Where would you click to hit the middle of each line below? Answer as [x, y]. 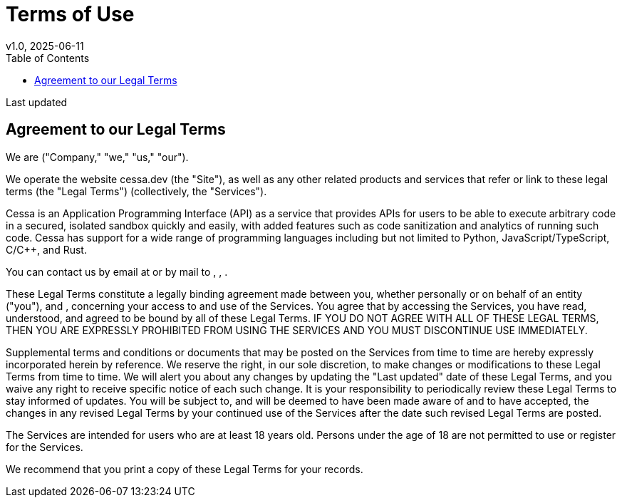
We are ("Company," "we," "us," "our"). [97, 157]
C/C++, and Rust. [46, 249]
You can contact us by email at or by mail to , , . [117, 271]
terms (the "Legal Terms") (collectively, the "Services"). [136, 191]
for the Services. [45, 447]
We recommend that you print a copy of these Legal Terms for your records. [185, 469]
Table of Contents [48, 58]
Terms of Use [70, 14]
